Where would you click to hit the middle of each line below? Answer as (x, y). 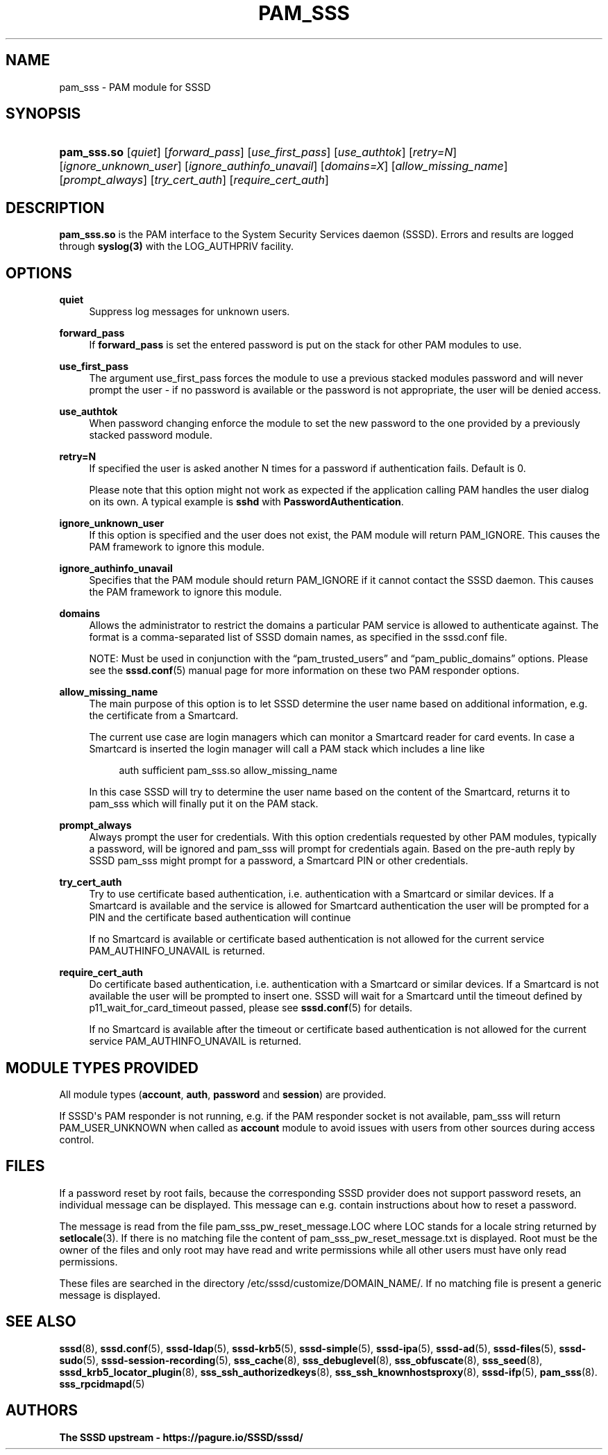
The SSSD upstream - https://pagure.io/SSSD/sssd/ (181, 1437)
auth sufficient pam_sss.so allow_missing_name (228, 771)
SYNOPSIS (43, 114)
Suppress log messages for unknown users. (189, 312)
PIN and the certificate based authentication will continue (220, 918)
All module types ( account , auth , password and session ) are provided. (223, 1094)
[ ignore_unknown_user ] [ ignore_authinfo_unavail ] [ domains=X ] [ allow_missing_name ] (284, 166)
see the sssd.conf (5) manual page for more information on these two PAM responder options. (304, 671)
